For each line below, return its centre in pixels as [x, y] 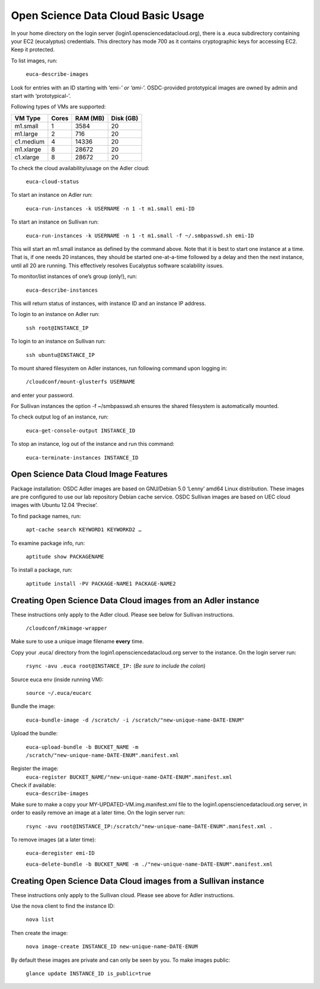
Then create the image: [39, 933]
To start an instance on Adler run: [52, 195]
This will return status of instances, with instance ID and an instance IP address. [108, 303]
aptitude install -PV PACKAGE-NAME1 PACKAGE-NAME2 [101, 583]
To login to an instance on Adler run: [55, 314]
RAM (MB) [90, 118]
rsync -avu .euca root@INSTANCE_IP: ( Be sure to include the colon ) [116, 666]
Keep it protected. [33, 50]
